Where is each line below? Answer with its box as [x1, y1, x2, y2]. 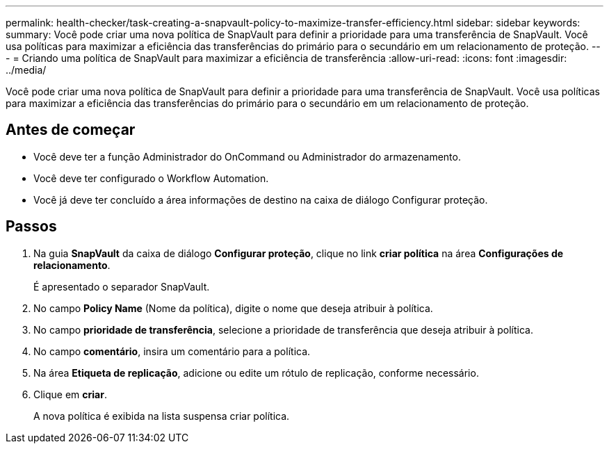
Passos [6, 218, 57, 236]
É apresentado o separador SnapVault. [33, 280, 210, 293]
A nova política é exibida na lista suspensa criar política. [33, 409, 290, 422]
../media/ [6, 64, 47, 76]
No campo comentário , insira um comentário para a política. [33, 345, 311, 357]
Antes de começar [6, 121, 136, 139]
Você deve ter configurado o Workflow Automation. [33, 172, 269, 184]
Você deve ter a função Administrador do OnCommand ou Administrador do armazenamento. [33, 150, 461, 163]
